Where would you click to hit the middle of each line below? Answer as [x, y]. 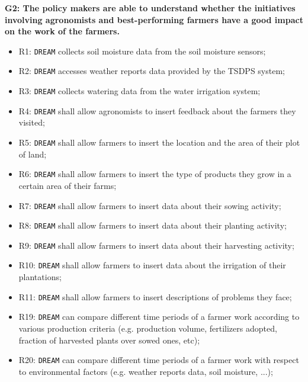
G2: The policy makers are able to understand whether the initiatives [150, 8]
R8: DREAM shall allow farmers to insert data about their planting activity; [153, 225]
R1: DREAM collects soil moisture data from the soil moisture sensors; [142, 51]
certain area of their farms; [68, 185]
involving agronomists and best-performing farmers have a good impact [154, 19]
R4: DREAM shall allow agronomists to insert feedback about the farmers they [157, 110]
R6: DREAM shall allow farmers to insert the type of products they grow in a [155, 174]
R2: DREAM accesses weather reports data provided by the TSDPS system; [152, 71]
